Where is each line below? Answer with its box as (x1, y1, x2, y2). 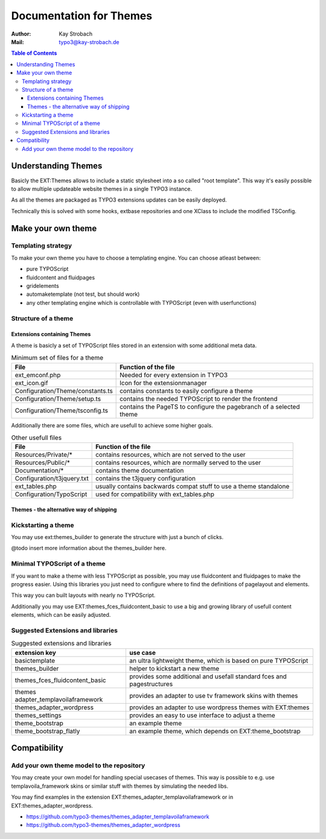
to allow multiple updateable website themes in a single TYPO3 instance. (11, 185, 193, 193)
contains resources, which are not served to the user (95, 450, 246, 459)
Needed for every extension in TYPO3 (120, 371, 228, 379)
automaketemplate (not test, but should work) (26, 290, 140, 298)
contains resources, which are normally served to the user (95, 459, 261, 467)
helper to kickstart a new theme (129, 664, 220, 672)
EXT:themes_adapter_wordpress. (11, 802, 94, 809)
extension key (14, 648, 57, 657)
